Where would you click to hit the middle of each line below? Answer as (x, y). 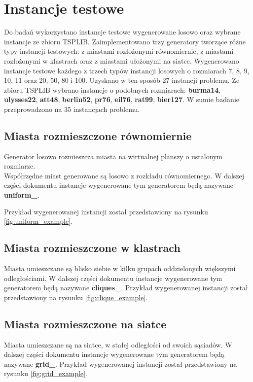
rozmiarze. (20, 166)
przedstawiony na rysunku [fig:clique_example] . (76, 297)
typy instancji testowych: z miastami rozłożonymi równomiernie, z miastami (119, 51)
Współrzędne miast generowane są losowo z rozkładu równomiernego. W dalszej (124, 175)
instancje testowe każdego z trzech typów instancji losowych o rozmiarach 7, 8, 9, (127, 70)
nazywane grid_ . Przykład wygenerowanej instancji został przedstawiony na (121, 364)
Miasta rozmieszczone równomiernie (98, 135)
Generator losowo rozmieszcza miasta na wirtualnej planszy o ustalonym (113, 156)
